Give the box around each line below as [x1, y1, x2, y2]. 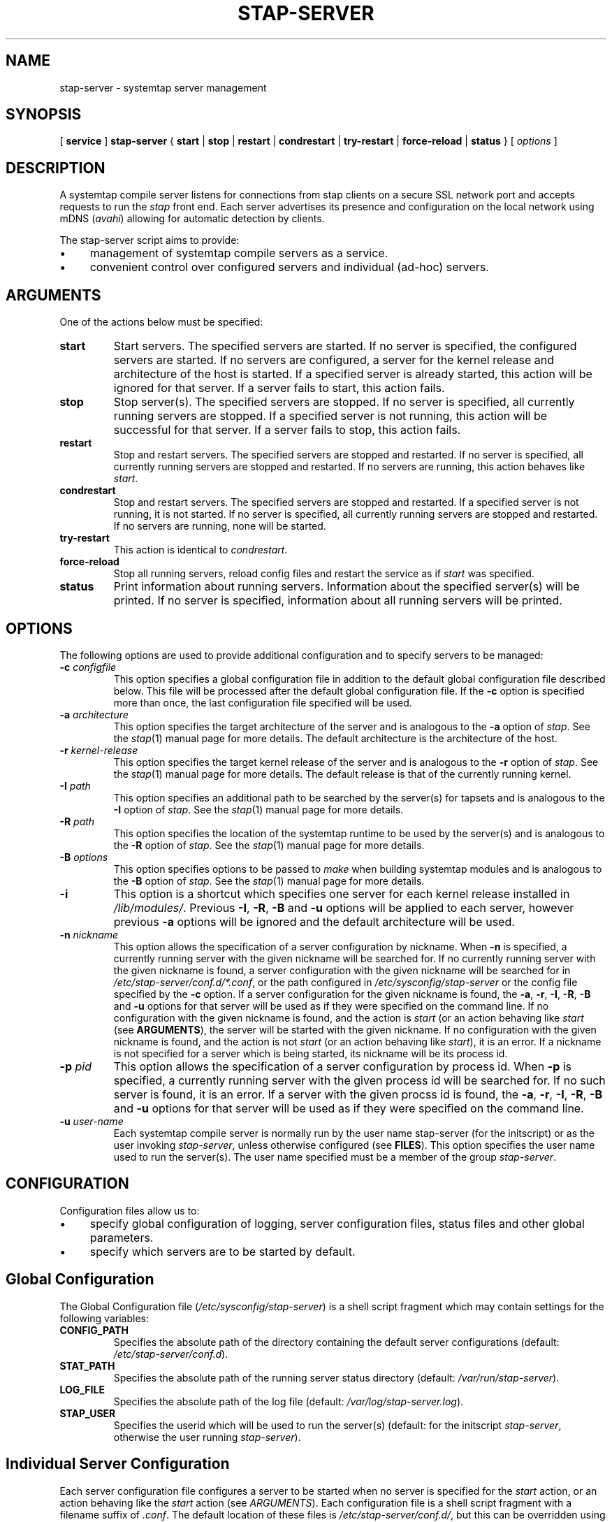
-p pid [59, 1059, 92, 1073]
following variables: [59, 1312, 149, 1324]
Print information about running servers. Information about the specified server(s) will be [113, 579, 580, 594]
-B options [59, 850, 108, 863]
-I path [59, 779, 91, 792]
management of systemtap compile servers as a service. [89, 246, 388, 261]
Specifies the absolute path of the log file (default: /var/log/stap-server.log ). [113, 1395, 464, 1407]
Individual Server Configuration [6, 1455, 230, 1473]
